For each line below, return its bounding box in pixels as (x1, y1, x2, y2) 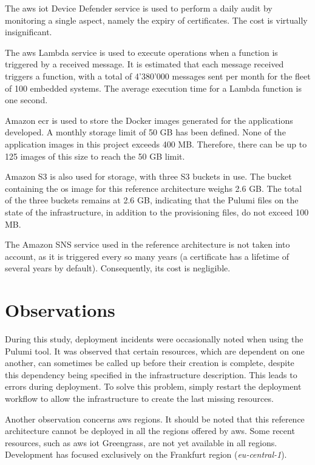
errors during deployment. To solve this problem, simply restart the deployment (5, 380, 302, 393)
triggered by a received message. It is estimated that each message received (5, 58, 284, 70)
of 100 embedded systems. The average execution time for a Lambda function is (5, 81, 302, 94)
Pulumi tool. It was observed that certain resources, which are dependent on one (5, 344, 305, 357)
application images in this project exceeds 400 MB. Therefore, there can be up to (5, 137, 307, 150)
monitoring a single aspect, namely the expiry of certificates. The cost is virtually (5, 13, 308, 26)
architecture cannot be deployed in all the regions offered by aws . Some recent (5, 424, 295, 437)
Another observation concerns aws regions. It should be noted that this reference (5, 412, 305, 425)
